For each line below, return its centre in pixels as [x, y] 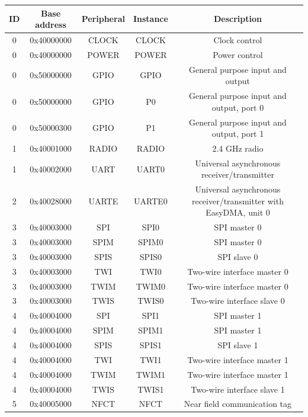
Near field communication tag [238, 404]
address [51, 25]
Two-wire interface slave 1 [238, 389]
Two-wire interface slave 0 [238, 301]
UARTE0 [151, 201]
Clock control [238, 39]
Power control [238, 54]
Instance [150, 19]
